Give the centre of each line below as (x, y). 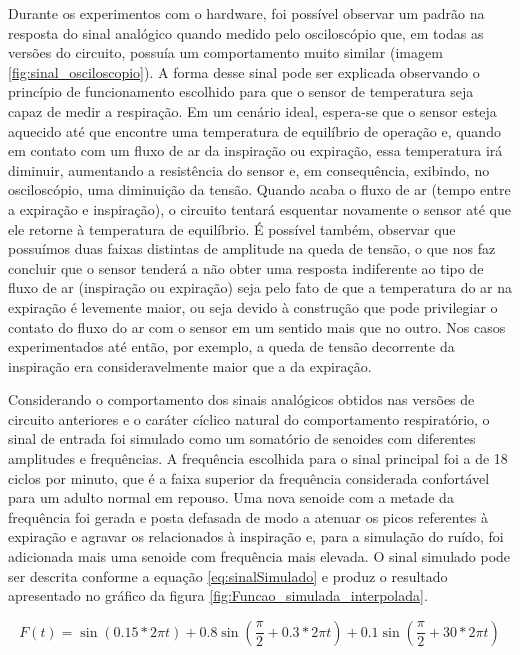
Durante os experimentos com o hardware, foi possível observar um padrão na (246, 13)
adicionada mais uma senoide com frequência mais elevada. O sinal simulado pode (259, 556)
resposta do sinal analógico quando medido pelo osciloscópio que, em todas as (246, 32)
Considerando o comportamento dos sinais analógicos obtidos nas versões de (241, 399)
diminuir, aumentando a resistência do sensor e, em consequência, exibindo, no (249, 169)
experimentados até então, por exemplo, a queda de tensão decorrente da (231, 346)
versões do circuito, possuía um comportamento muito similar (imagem (225, 52)
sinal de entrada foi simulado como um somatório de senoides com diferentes (242, 438)
